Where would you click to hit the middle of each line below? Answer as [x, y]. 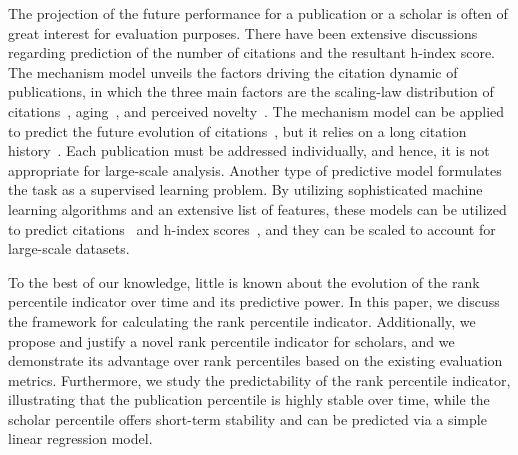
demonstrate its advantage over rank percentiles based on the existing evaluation [255, 360]
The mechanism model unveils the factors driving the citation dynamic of [233, 71]
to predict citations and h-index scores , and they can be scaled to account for [252, 228]
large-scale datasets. [69, 248]
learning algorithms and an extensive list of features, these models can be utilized [257, 208]
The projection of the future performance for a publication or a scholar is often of [258, 13]
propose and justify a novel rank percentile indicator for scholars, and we [231, 340]
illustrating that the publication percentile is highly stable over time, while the [249, 399]
